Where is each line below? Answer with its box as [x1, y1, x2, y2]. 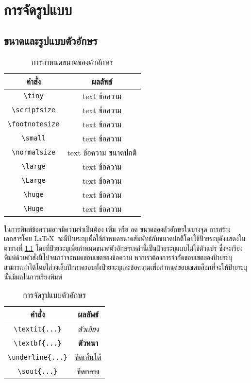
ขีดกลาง [77, 366, 100, 377]
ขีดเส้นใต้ [75, 351, 101, 363]
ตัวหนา [78, 337, 99, 349]
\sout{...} [17, 367, 58, 375]
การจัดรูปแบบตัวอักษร [23, 289, 86, 301]
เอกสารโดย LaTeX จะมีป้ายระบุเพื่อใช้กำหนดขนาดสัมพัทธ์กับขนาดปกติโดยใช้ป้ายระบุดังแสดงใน [4, 233, 246, 244]
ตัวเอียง [77, 323, 99, 335]
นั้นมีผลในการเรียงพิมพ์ [4, 271, 62, 281]
